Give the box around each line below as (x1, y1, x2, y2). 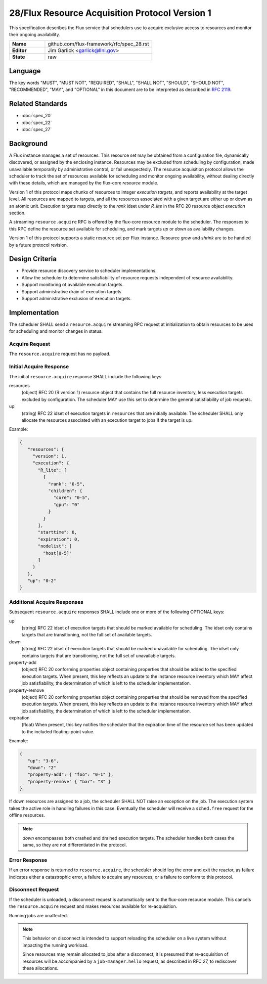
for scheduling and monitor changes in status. (9, 328, 103, 334)
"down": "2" (27, 765, 56, 771)
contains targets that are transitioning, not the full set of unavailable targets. (21, 653, 176, 659)
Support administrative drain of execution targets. (21, 288, 123, 294)
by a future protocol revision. (9, 242, 68, 248)
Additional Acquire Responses (9, 598, 84, 605)
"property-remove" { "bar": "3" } (27, 779, 111, 784)
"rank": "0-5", (48, 481, 85, 487)
